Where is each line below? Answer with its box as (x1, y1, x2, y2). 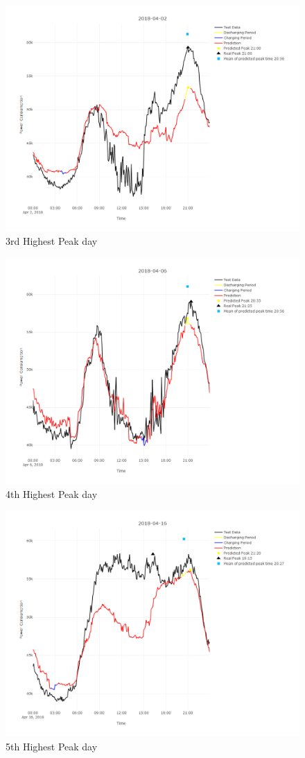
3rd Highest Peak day (6, 234, 98, 248)
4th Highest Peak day (6, 486, 98, 501)
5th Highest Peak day (6, 739, 98, 753)
